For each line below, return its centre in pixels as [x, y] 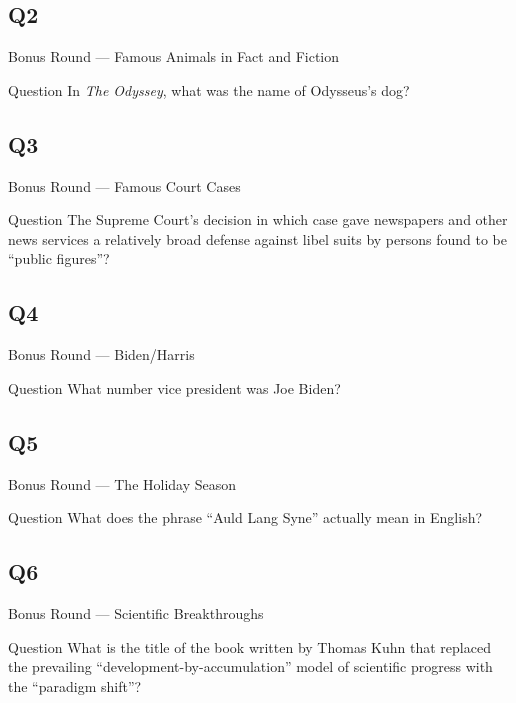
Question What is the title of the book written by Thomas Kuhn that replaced [249, 646]
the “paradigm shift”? [75, 685]
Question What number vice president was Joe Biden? [174, 387]
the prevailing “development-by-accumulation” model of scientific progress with [250, 666]
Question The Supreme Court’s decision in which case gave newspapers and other [258, 219]
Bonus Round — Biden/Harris [101, 354]
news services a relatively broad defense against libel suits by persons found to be [257, 238]
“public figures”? [59, 258]
